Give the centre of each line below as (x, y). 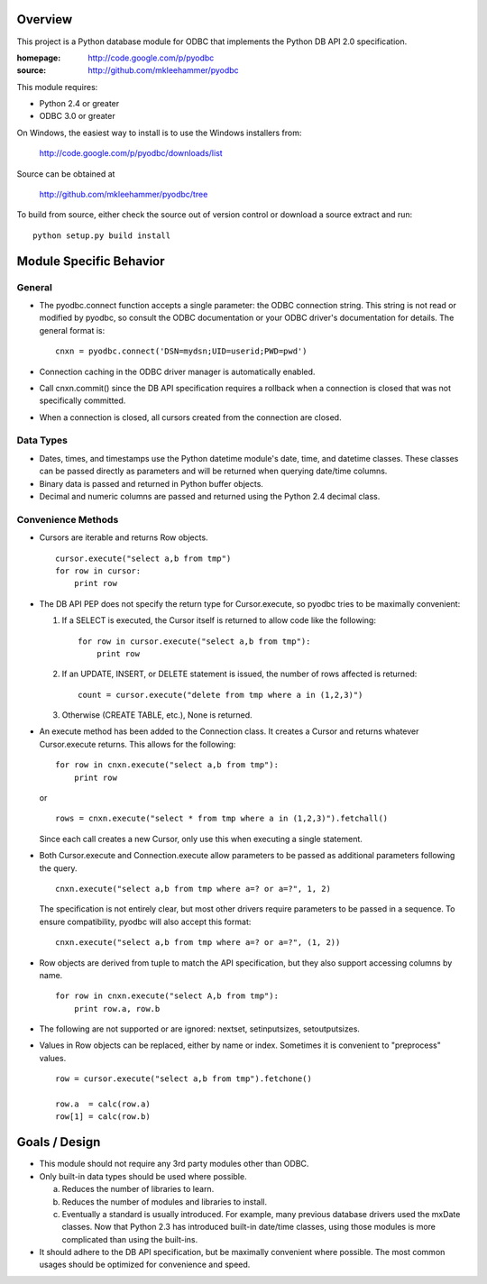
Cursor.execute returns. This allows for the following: (138, 744)
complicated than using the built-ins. (130, 1239)
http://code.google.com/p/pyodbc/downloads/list (131, 153)
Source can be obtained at (66, 174)
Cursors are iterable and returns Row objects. (124, 537)
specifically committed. (83, 400)
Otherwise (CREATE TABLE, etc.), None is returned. (157, 715)
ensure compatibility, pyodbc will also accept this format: (145, 922)
